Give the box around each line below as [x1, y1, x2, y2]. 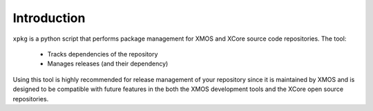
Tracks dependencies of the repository [47, 50, 158, 58]
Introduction [12, 10, 86, 26]
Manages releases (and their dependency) [47, 59, 169, 68]
